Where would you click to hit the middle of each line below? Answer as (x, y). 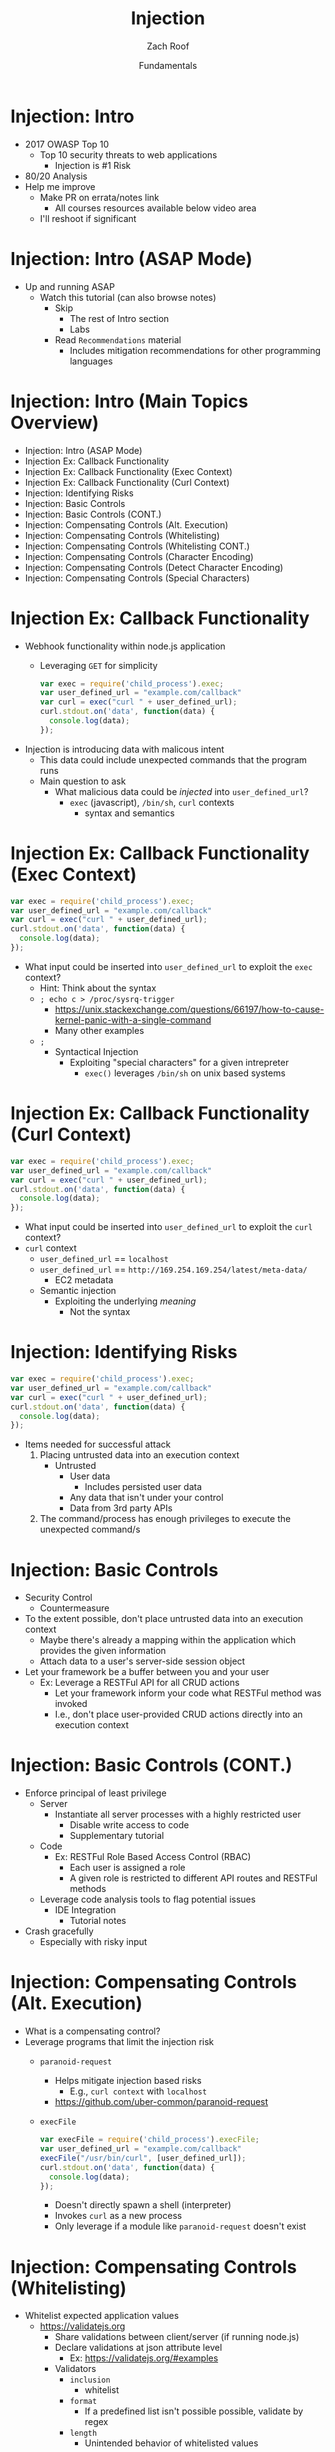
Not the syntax (100, 1312)
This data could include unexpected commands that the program (173, 759)
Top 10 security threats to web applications (128, 154)
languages (91, 361)
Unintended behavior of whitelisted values (171, 2443)
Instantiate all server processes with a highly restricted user (178, 1814)
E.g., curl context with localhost (138, 2091)
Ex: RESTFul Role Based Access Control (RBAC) (153, 1857)
